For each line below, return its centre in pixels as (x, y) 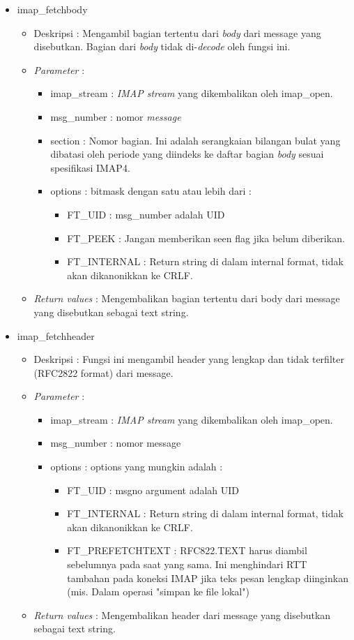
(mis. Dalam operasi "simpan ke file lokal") (158, 591)
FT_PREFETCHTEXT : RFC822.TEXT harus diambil (187, 550)
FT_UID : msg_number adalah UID (146, 214)
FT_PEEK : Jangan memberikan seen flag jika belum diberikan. (206, 238)
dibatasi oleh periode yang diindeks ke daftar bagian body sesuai (187, 154)
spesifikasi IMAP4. (90, 167)
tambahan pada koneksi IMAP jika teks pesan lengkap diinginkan (208, 578)
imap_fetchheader (56, 335)
